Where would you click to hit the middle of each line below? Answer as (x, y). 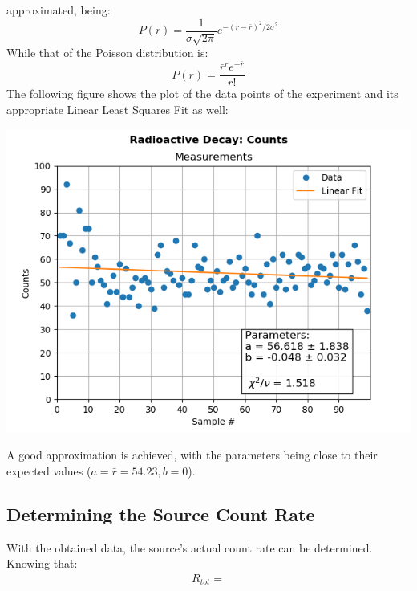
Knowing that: (42, 563)
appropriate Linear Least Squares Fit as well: (117, 109)
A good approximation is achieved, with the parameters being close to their (192, 455)
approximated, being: (59, 10)
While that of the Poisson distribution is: (107, 53)
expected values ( (49, 470)
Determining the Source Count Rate (161, 514)
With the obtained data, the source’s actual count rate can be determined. (190, 547)
